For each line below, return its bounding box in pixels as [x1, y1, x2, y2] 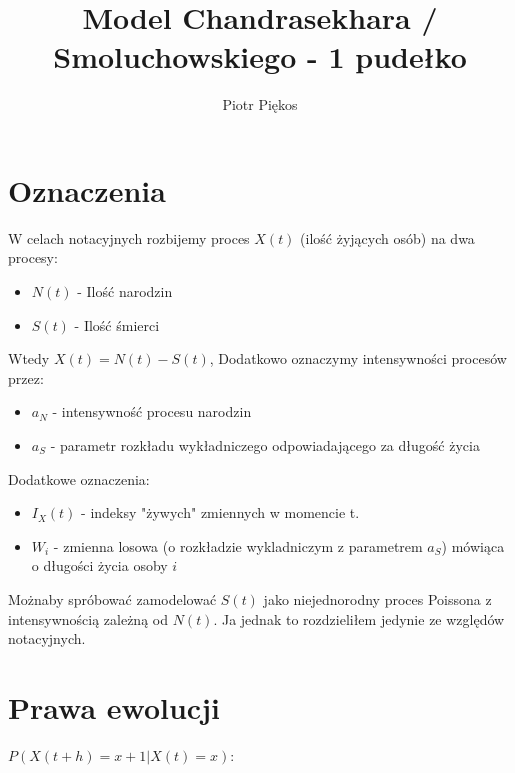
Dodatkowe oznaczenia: [8, 468, 150, 489]
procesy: [8, 247, 58, 268]
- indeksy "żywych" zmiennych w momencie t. [81, 502, 360, 523]
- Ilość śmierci [74, 314, 160, 335]
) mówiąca [441, 535, 505, 556]
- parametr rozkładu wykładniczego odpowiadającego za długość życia [50, 435, 480, 455]
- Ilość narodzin [77, 281, 173, 302]
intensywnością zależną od [8, 608, 168, 629]
